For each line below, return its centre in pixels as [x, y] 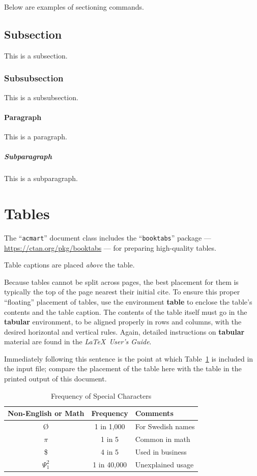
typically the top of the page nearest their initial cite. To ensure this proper [122, 292]
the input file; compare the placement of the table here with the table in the [123, 368]
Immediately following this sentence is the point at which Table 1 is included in [129, 358]
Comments [154, 413]
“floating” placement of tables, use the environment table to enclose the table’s [128, 301]
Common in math [163, 439]
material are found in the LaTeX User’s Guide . [78, 341]
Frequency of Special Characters [101, 395]
